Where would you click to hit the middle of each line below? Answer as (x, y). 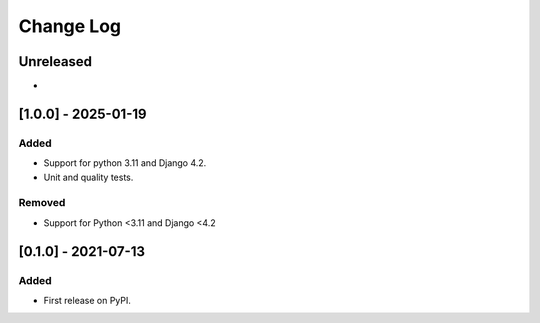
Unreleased (55, 61)
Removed (42, 203)
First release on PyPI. (87, 300)
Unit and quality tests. (88, 177)
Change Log (70, 26)
